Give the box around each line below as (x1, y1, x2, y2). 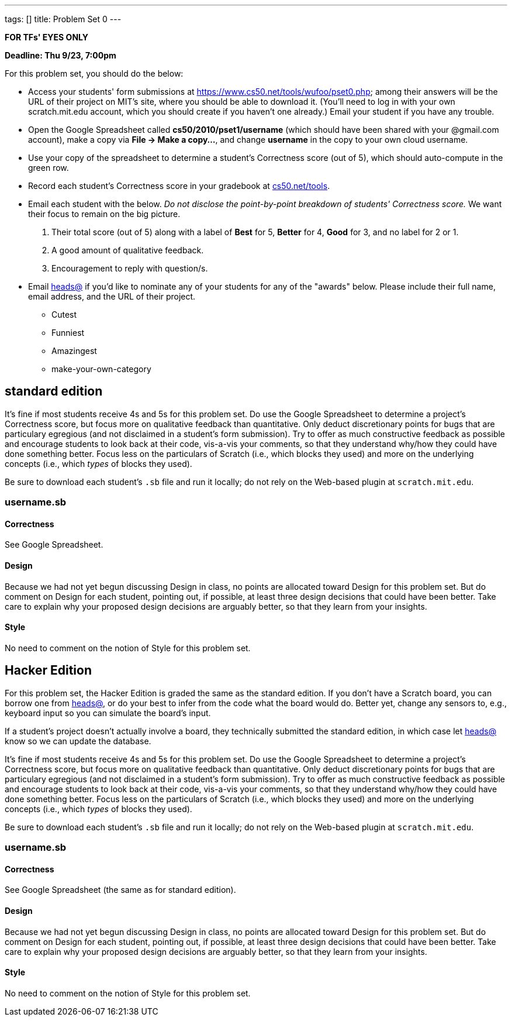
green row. (28, 163, 69, 173)
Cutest (51, 310, 77, 319)
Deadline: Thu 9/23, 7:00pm (5, 50, 116, 60)
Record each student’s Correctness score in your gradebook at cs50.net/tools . (28, 181, 330, 191)
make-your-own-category (51, 364, 151, 374)
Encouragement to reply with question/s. (51, 263, 208, 273)
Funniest (51, 328, 85, 338)
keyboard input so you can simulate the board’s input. (5, 707, 211, 718)
